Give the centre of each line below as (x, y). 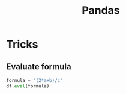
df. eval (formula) (28, 86)
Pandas (101, 11)
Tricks (22, 44)
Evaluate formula (39, 67)
